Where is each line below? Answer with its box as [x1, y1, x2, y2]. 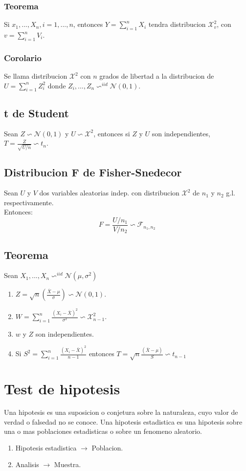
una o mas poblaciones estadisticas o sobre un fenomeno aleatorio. [4, 426, 202, 436]
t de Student [4, 105, 69, 120]
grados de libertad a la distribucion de [99, 71, 214, 81]
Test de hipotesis [4, 379, 120, 399]
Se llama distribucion [4, 71, 67, 81]
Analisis [15, 459, 39, 469]
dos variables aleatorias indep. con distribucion [39, 188, 179, 198]
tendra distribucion [148, 19, 206, 29]
